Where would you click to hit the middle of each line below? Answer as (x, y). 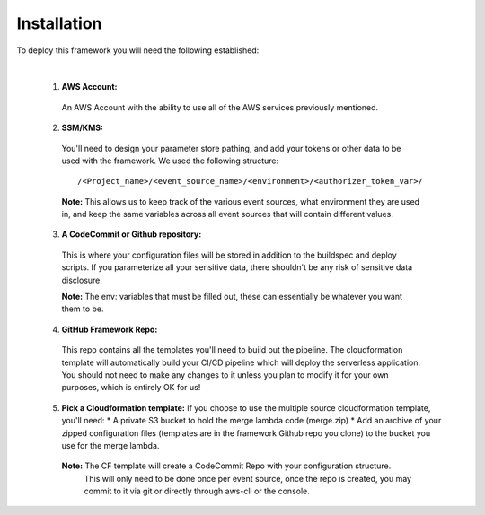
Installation (59, 23)
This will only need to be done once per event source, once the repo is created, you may (248, 478)
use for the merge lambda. (110, 445)
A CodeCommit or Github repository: (132, 234)
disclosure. (82, 280)
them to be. (83, 309)
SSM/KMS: (82, 128)
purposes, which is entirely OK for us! (131, 388)
